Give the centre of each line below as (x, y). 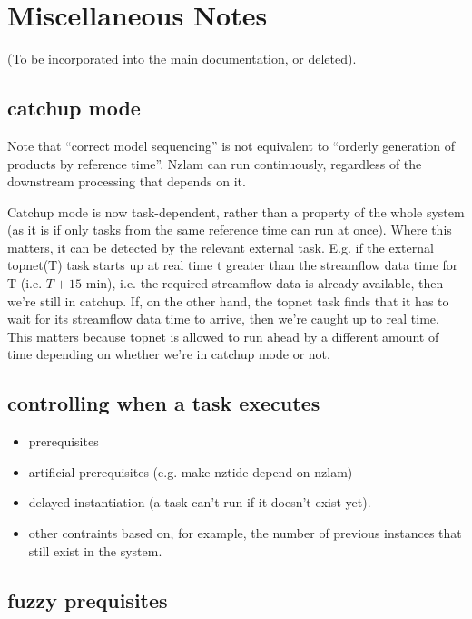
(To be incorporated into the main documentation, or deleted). (182, 59)
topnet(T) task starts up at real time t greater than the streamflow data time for (233, 265)
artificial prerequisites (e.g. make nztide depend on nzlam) (191, 471)
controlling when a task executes (164, 403)
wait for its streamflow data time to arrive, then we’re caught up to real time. (223, 319)
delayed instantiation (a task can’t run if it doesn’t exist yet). (200, 502)
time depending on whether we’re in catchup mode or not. (169, 354)
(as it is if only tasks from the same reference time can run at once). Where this (230, 230)
